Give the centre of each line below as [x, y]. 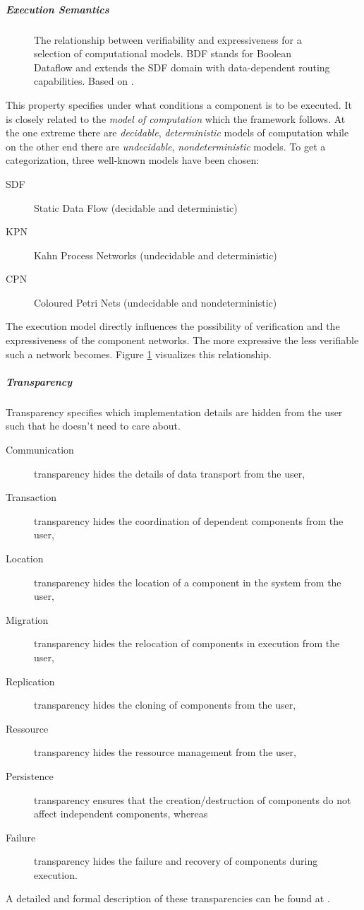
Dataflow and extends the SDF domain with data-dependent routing [182, 67]
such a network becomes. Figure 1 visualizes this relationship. [139, 354]
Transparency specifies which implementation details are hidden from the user [174, 412]
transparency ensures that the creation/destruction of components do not [193, 799]
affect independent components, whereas [121, 814]
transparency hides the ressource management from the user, [165, 752]
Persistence [30, 775]
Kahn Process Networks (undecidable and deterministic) [156, 255]
